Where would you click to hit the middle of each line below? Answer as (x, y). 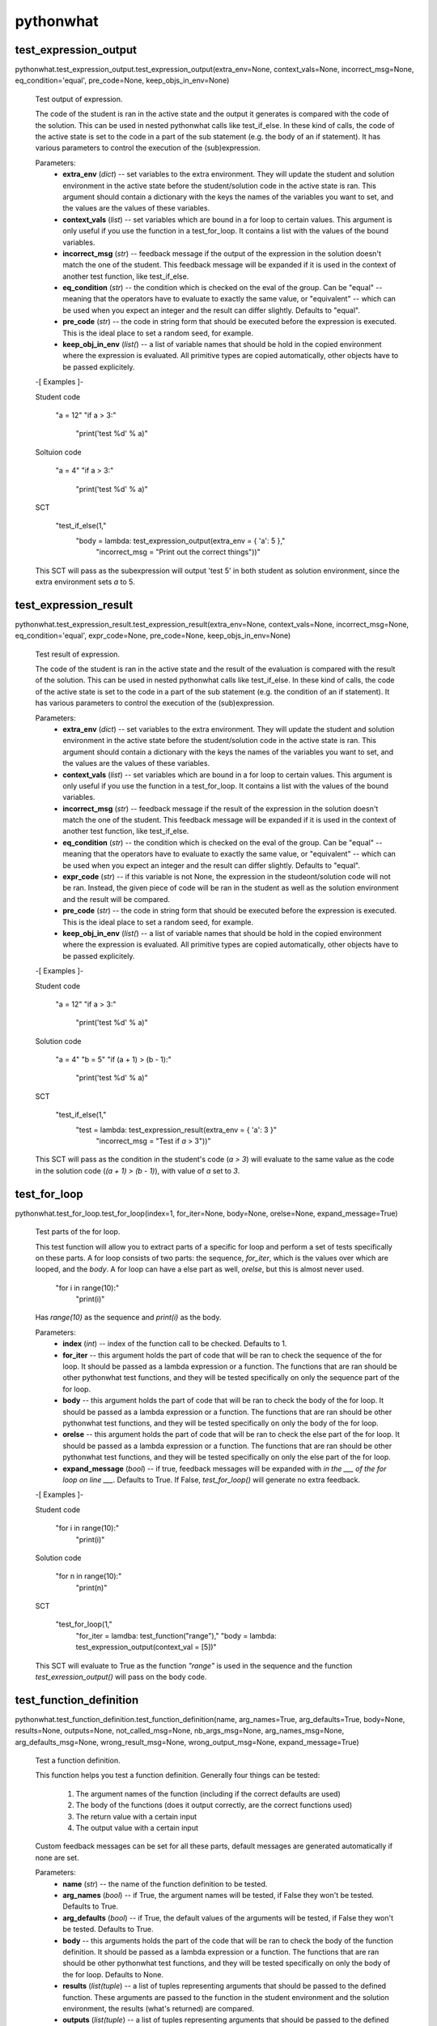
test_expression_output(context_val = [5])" (146, 1647)
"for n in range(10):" (89, 1576)
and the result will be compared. (116, 899)
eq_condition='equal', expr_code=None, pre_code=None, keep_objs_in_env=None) (153, 635)
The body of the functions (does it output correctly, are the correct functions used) (214, 1805)
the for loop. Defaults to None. (113, 1974)
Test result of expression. (78, 654)
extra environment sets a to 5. (85, 581)
